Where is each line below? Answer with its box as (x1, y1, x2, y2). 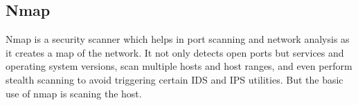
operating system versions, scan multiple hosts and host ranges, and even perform (6, 59, 352, 73)
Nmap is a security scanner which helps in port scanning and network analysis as (6, 32, 350, 46)
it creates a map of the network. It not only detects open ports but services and (6, 45, 344, 59)
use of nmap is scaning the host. (6, 86, 142, 100)
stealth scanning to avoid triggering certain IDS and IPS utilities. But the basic (6, 72, 343, 86)
